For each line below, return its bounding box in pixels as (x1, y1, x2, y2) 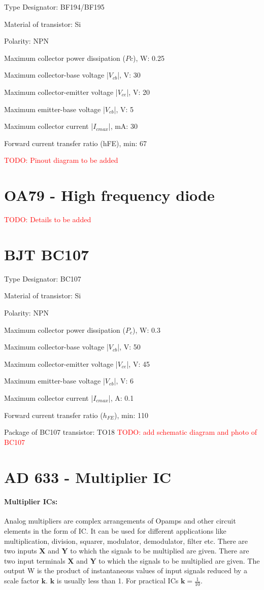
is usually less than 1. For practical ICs (56, 575, 179, 586)
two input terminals (4, 555, 65, 566)
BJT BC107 (4, 244, 89, 264)
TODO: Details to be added (4, 214, 91, 225)
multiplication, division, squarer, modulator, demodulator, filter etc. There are (4, 535, 248, 546)
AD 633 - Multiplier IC (4, 466, 172, 487)
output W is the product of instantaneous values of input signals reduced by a (4, 565, 247, 576)
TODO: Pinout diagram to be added (4, 155, 118, 165)
